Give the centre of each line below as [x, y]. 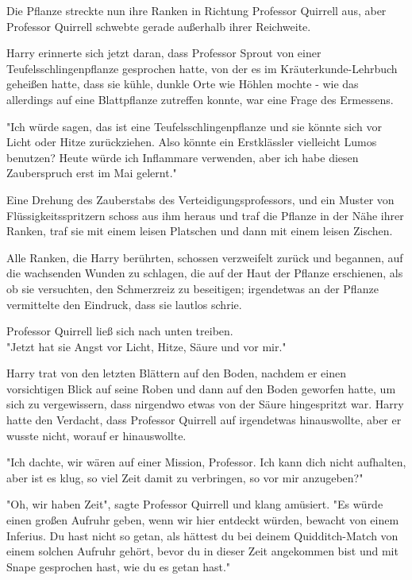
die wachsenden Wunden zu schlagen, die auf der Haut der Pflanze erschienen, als [205, 273]
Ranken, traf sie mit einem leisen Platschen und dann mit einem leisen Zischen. [200, 231]
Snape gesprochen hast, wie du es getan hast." [119, 566]
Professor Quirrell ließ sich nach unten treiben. [120, 331]
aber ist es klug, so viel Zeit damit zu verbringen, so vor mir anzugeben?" [185, 477]
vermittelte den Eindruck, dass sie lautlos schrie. [124, 304]
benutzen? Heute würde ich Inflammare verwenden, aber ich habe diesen [183, 157]
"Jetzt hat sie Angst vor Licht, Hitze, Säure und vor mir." [146, 346]
